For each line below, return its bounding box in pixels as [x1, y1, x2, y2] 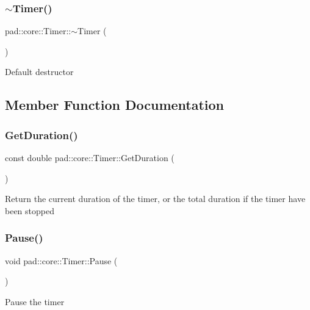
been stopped [5, 204, 54, 217]
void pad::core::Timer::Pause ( [5, 254, 118, 267]
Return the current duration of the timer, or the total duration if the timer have [5, 192, 306, 205]
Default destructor [5, 65, 74, 78]
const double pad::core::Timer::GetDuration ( [5, 151, 175, 164]
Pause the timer [5, 295, 65, 308]
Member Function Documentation [5, 95, 225, 114]
